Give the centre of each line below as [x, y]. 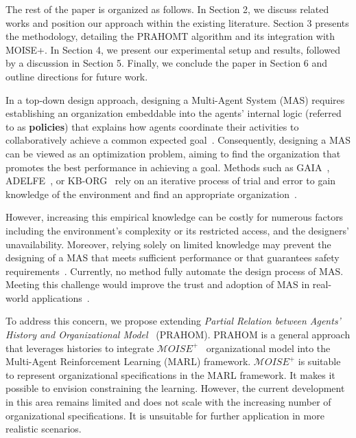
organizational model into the [268, 348]
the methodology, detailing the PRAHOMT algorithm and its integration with [170, 36]
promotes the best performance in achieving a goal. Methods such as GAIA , [168, 167]
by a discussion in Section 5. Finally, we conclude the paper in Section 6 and [167, 63]
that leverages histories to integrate [80, 348]
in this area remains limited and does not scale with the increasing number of [168, 402]
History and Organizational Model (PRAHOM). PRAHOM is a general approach [178, 335]
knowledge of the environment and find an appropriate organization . [151, 194]
